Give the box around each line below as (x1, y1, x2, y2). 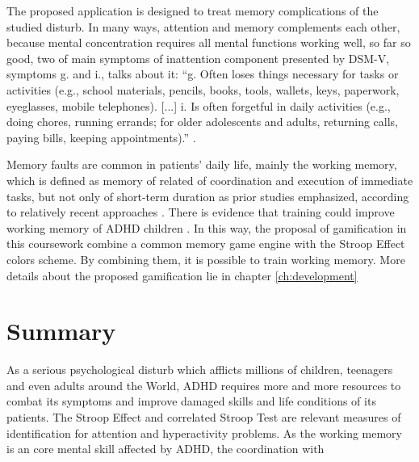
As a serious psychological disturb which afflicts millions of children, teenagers (6, 361, 393, 378)
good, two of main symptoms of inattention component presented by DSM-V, (6, 49, 390, 66)
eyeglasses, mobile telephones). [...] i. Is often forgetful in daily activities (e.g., (6, 97, 391, 114)
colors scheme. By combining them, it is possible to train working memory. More (6, 250, 405, 267)
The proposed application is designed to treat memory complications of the (6, 2, 379, 19)
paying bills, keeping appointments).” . (6, 128, 196, 145)
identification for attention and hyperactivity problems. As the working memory (6, 424, 402, 441)
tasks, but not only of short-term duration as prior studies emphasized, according (6, 187, 409, 204)
